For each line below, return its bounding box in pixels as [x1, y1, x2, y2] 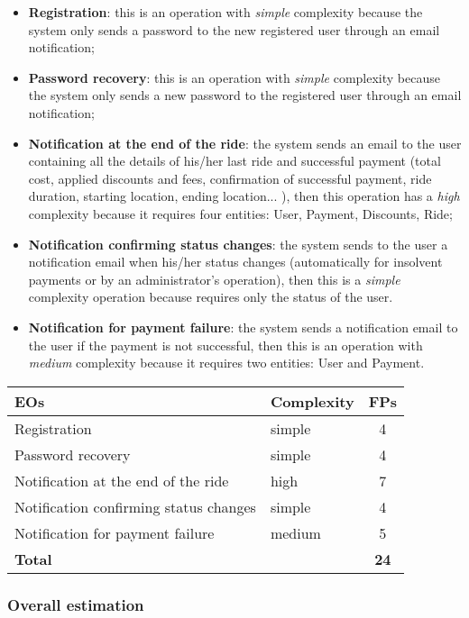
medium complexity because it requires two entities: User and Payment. [28, 353, 425, 372]
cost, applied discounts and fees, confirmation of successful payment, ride [28, 168, 432, 187]
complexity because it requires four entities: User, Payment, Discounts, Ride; [28, 204, 453, 223]
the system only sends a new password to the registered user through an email [28, 86, 462, 105]
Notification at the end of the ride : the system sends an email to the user [28, 133, 462, 152]
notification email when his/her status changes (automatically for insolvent [28, 252, 443, 271]
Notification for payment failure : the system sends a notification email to [28, 317, 458, 336]
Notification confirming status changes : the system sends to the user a [28, 234, 448, 253]
